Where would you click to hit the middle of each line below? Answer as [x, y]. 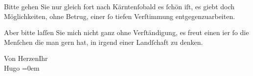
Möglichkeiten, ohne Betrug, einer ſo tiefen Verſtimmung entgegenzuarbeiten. [120, 16]
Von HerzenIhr [26, 58]
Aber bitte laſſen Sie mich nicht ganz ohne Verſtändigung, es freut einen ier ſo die [126, 32]
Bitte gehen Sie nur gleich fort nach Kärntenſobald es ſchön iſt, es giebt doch [119, 6]
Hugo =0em [22, 67]
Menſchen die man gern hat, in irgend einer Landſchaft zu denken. [103, 42]
